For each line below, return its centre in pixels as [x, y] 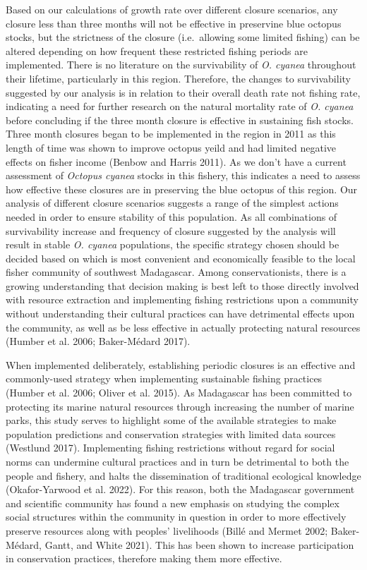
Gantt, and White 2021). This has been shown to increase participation [199, 544]
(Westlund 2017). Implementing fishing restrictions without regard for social [170, 448]
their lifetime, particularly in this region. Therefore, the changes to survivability [178, 78]
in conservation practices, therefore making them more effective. [144, 558]
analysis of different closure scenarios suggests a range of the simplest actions [172, 203]
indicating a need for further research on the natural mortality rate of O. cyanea [180, 106]
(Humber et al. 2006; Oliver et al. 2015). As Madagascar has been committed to [179, 393]
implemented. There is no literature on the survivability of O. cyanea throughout [181, 65]
